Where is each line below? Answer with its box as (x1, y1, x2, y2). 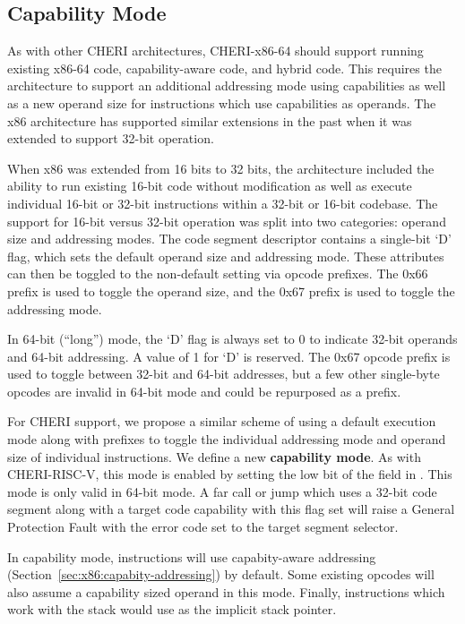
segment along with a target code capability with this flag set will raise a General (7, 500, 455, 518)
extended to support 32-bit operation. (7, 129, 214, 148)
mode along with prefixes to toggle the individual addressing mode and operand (7, 430, 446, 449)
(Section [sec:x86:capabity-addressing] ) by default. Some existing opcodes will (7, 565, 435, 584)
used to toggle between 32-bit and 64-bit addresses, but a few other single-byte (7, 364, 440, 383)
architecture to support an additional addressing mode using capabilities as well (7, 76, 446, 95)
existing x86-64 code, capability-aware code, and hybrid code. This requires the (7, 58, 442, 77)
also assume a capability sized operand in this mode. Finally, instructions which (7, 582, 445, 601)
